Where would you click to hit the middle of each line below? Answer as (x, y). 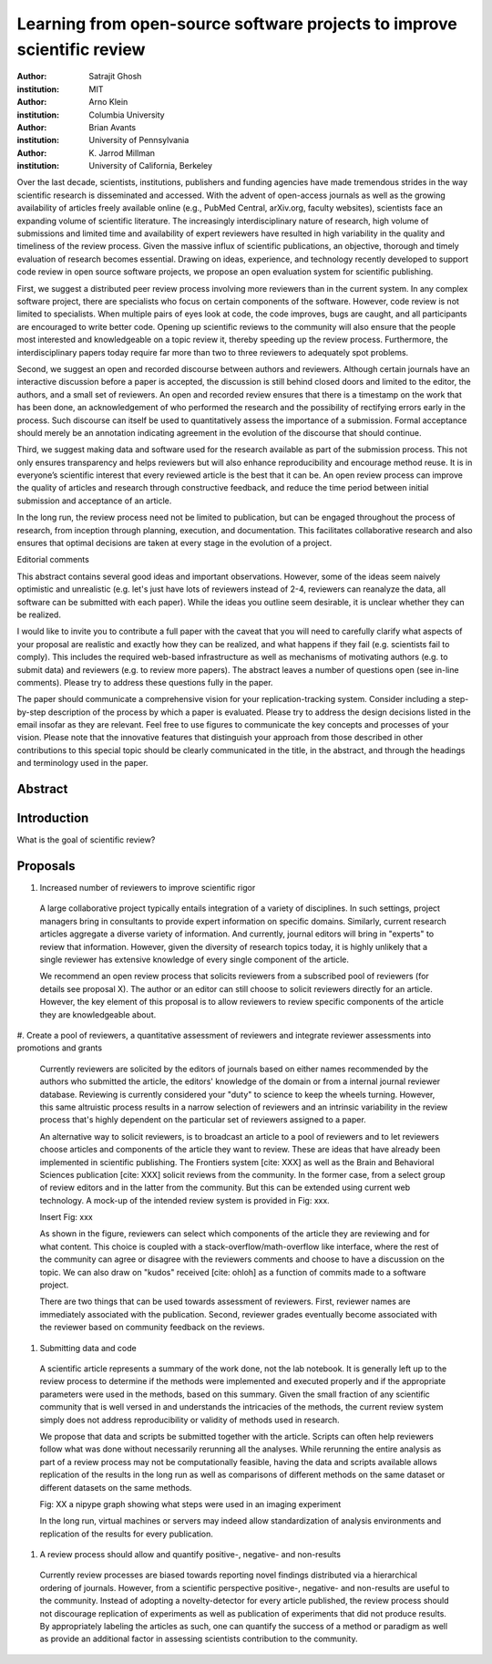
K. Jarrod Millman (122, 153)
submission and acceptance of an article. (94, 501)
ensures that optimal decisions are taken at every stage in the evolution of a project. (174, 543)
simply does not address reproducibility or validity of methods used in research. (190, 1420)
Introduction (53, 818)
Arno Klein (108, 102)
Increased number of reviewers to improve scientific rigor (148, 888)
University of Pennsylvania (139, 140)
